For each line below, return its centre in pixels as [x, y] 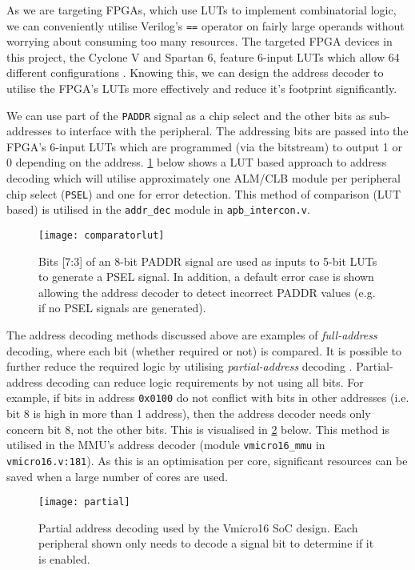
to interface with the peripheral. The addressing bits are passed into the [232, 131]
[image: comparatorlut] [102, 235]
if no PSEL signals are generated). [122, 308]
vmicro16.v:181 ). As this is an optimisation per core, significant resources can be [207, 460]
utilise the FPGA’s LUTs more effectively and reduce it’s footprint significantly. [202, 88]
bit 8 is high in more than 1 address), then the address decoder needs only [189, 413]
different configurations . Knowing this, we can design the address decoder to [195, 72]
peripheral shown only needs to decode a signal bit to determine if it [206, 543]
